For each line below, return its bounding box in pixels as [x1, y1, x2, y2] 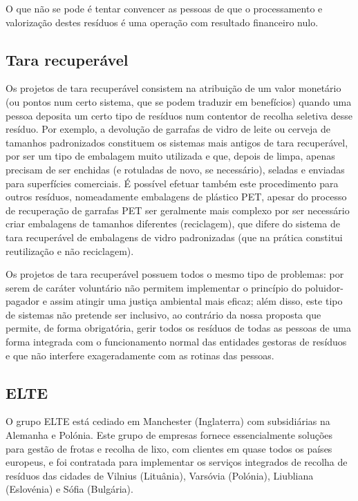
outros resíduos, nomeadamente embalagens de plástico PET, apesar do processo [6, 189, 347, 204]
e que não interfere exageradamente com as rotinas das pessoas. [6, 348, 274, 362]
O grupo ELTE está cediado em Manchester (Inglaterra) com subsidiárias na [6, 414, 330, 428]
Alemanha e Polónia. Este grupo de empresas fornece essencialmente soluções [6, 428, 333, 442]
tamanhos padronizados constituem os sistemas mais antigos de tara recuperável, [6, 135, 348, 149]
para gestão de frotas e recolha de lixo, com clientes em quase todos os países [6, 441, 332, 455]
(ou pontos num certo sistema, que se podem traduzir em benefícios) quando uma [6, 94, 352, 108]
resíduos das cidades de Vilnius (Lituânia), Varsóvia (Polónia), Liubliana [6, 468, 314, 482]
